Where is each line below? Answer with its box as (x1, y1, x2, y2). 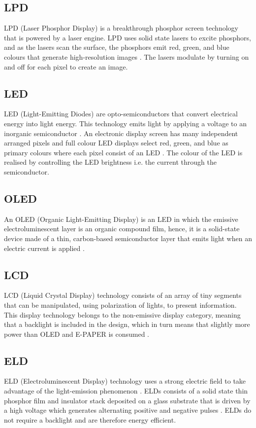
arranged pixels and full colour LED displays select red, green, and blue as (4, 138, 228, 148)
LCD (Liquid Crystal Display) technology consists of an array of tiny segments (4, 290, 242, 300)
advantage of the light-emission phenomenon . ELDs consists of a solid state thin (4, 386, 248, 396)
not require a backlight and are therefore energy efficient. (4, 414, 176, 425)
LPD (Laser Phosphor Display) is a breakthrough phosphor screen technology (4, 23, 238, 33)
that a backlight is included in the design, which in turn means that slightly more (4, 319, 250, 329)
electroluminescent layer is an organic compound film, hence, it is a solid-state (4, 223, 240, 234)
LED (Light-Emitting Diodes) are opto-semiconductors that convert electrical (4, 108, 238, 119)
